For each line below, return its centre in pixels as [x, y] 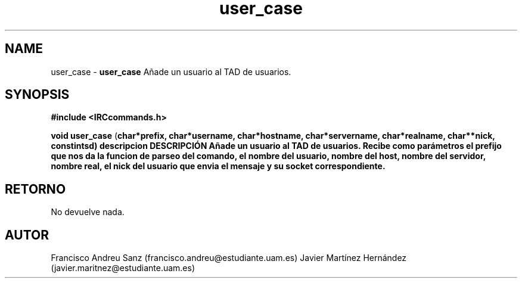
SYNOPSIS [37, 95]
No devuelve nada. [88, 212]
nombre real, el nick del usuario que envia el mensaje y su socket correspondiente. [218, 166]
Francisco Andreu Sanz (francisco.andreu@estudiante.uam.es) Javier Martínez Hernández [229, 258]
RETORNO [35, 189]
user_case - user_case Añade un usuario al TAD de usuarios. [171, 71]
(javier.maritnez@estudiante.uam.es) [123, 268]
